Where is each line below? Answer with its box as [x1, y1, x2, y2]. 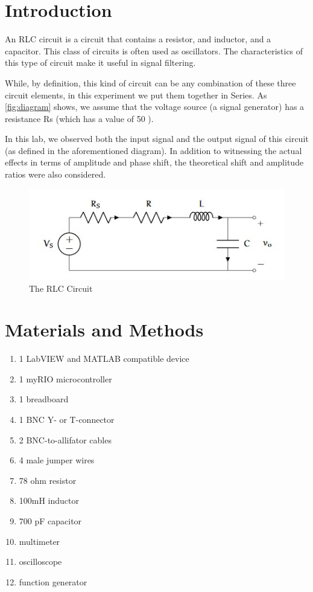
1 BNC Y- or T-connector [19, 413, 115, 426]
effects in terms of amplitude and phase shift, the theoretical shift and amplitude [5, 156, 304, 169]
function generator [19, 575, 87, 588]
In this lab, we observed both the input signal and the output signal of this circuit [5, 132, 309, 145]
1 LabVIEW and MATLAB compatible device [19, 352, 189, 365]
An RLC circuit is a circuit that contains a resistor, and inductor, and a [5, 33, 271, 45]
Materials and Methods [5, 317, 204, 342]
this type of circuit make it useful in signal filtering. [5, 56, 196, 69]
